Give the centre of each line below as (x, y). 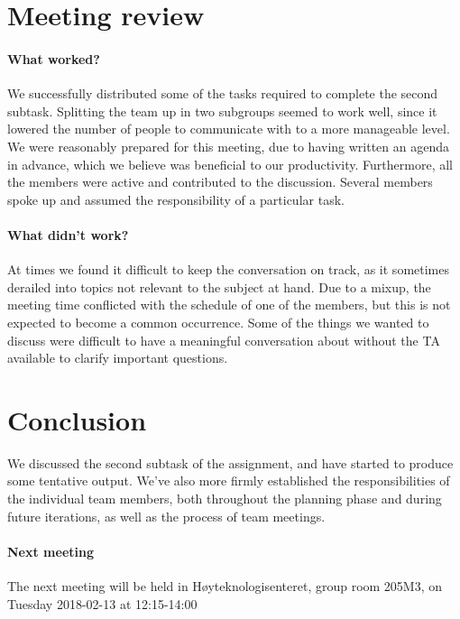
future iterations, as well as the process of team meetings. (166, 516)
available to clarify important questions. (118, 358)
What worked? (54, 58)
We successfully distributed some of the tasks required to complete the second (223, 93)
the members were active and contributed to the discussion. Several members (220, 182)
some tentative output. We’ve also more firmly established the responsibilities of (229, 480)
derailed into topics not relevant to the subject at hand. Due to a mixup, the (219, 286)
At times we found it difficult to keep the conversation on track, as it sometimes (228, 269)
